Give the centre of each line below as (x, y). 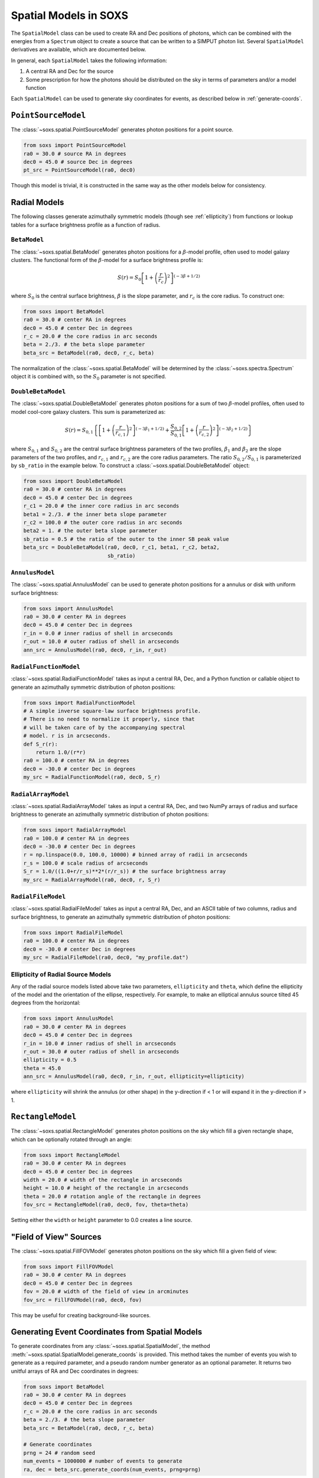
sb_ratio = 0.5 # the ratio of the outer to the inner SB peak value (126, 539)
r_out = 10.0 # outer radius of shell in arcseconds (101, 642)
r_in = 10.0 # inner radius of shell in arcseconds (100, 1043)
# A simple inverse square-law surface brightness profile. (112, 711)
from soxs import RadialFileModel (73, 932)
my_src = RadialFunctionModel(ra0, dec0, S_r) (92, 777)
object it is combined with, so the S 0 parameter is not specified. (89, 377)
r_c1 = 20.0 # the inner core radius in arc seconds (101, 506)
